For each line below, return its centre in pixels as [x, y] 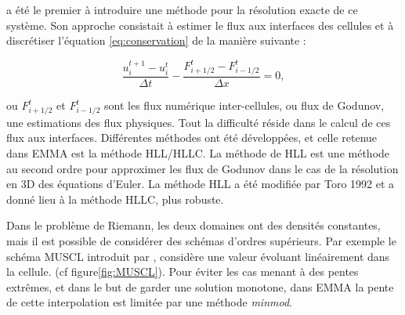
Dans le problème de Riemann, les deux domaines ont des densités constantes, [193, 225]
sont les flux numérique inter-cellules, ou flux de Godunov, [244, 105]
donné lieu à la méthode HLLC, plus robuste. [115, 199]
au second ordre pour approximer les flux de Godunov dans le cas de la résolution [202, 168]
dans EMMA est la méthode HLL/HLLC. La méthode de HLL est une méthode [198, 152]
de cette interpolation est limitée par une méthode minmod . [149, 302]
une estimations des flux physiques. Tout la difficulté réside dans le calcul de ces [199, 122]
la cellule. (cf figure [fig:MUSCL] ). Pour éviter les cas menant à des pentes [183, 272]
